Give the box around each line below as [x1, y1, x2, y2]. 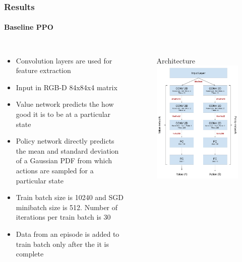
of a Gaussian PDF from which [16, 155, 112, 166]
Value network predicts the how [16, 99, 114, 109]
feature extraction [16, 65, 71, 76]
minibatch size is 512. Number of [16, 202, 118, 212]
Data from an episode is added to [16, 228, 119, 239]
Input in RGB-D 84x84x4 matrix [16, 82, 117, 92]
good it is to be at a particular [16, 109, 111, 119]
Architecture [156, 55, 195, 65]
